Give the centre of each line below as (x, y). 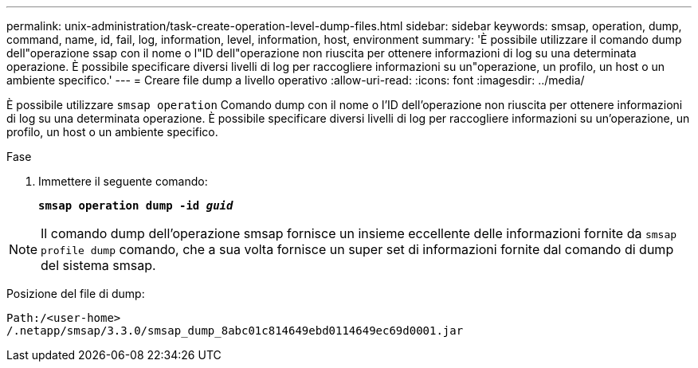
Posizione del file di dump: (76, 294)
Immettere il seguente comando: (123, 181)
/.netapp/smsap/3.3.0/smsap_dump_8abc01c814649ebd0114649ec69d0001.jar (235, 331)
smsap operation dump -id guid (136, 206)
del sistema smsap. (98, 265)
